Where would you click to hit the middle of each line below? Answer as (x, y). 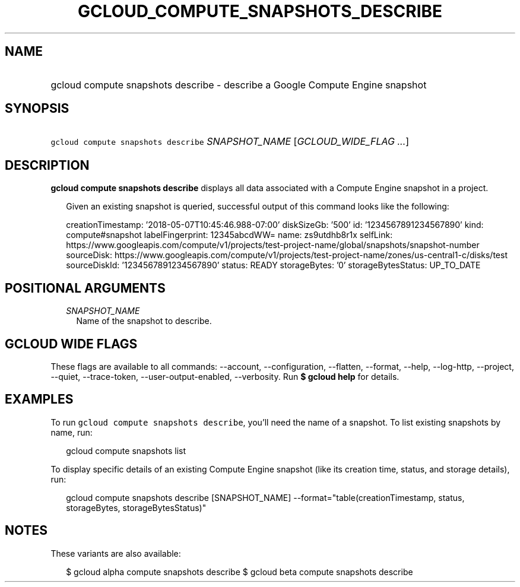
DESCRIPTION (47, 165)
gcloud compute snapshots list (126, 450)
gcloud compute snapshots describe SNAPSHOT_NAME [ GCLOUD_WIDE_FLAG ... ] (230, 142)
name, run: (72, 432)
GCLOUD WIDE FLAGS (71, 344)
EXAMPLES (39, 399)
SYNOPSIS (37, 109)
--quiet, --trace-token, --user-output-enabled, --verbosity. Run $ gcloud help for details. (225, 376)
